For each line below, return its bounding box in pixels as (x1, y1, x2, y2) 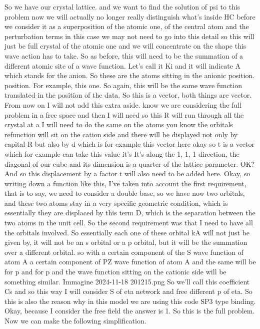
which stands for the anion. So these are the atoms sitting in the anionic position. (4, 70, 255, 81)
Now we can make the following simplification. (4, 315, 146, 325)
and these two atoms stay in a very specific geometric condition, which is (4, 197, 228, 208)
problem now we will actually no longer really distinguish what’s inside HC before (4, 11, 255, 22)
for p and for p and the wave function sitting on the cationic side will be (4, 266, 226, 277)
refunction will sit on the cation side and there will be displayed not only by (4, 129, 238, 139)
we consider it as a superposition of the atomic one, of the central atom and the (4, 21, 249, 32)
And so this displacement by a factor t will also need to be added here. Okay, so (4, 168, 250, 179)
